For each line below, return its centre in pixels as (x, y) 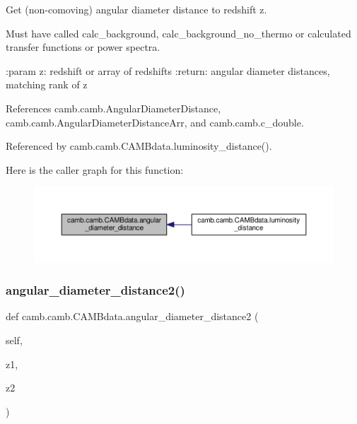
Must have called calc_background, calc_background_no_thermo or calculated (178, 33)
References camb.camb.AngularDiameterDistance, (113, 108)
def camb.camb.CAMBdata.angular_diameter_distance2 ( (132, 316)
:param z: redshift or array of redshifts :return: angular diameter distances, (168, 70)
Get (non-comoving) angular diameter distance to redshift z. (136, 9)
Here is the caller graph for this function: (95, 169)
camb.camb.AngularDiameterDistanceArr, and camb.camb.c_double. (155, 122)
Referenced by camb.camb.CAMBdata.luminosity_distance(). (139, 146)
